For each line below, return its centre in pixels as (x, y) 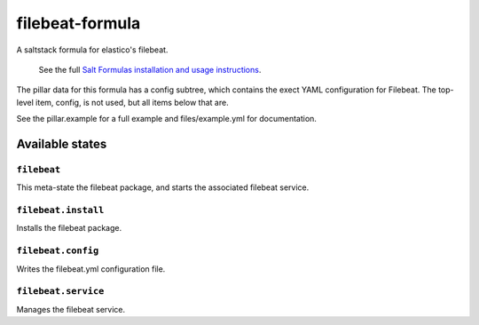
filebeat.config (58, 251)
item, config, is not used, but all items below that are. (133, 102)
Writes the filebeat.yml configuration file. (91, 269)
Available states (62, 143)
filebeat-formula (79, 23)
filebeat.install (60, 210)
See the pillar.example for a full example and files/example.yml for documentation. (166, 119)
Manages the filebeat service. (71, 309)
